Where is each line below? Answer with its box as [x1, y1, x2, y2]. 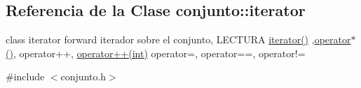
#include [6, 69, 45, 84]
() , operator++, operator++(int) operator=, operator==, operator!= [6, 45, 306, 60]
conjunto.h [60, 69, 107, 84]
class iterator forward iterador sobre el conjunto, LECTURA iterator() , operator [6, 32, 351, 47]
